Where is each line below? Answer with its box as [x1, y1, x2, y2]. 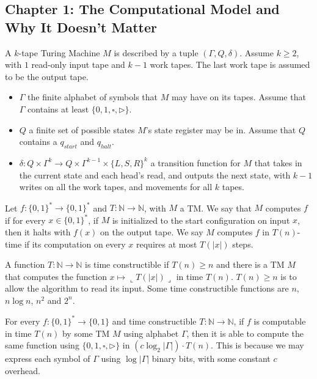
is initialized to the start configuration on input [112, 213, 290, 226]
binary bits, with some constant [151, 352, 271, 365]
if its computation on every [24, 237, 126, 250]
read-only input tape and [31, 58, 125, 71]
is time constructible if [85, 258, 169, 271]
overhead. [5, 364, 40, 377]
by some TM [62, 326, 110, 339]
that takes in [254, 156, 302, 169]
